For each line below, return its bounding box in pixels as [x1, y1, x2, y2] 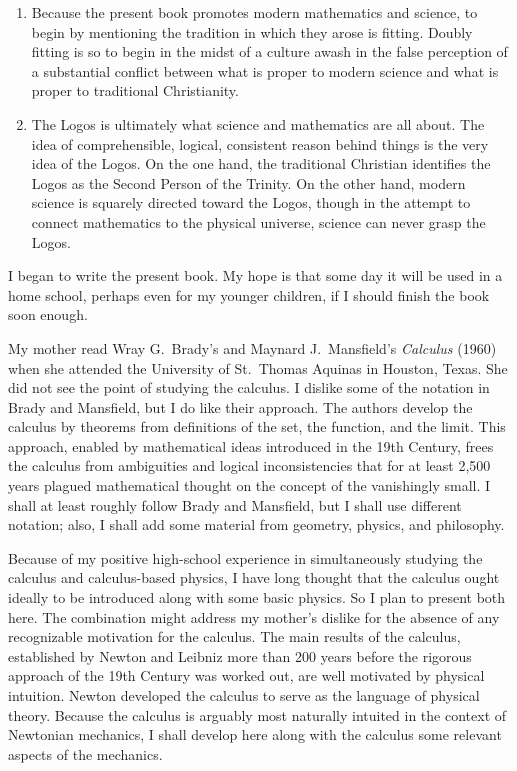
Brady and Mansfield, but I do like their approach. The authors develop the [8, 396, 473, 417]
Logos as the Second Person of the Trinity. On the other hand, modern [31, 172, 466, 193]
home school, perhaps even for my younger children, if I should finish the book [8, 284, 490, 305]
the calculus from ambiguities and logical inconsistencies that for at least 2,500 [8, 455, 491, 476]
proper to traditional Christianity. [31, 80, 239, 101]
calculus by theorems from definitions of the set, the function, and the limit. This [8, 416, 506, 437]
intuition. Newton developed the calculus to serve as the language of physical [8, 685, 480, 705]
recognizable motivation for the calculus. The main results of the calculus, [8, 626, 461, 647]
